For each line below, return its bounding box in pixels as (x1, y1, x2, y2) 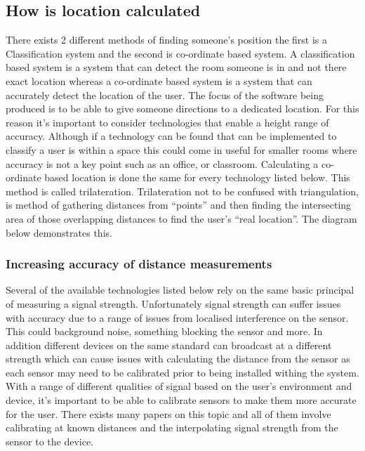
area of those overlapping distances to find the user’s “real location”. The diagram (6, 211, 357, 225)
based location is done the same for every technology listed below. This (44, 170, 350, 185)
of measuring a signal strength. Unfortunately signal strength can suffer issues (6, 296, 341, 311)
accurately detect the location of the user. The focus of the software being (6, 87, 324, 102)
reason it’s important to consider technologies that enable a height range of (6, 115, 329, 129)
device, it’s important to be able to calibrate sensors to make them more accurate (6, 393, 357, 407)
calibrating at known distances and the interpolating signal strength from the (6, 420, 338, 435)
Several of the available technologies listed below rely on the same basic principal (6, 282, 354, 297)
